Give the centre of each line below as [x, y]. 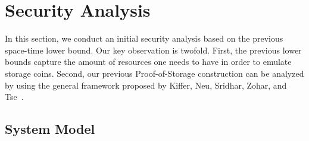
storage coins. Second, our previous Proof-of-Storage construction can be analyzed [154, 73]
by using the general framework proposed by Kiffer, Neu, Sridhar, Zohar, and [146, 85]
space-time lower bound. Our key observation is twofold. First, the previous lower [153, 50]
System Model [50, 129]
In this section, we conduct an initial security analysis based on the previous [144, 38]
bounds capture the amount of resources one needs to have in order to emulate [148, 62]
